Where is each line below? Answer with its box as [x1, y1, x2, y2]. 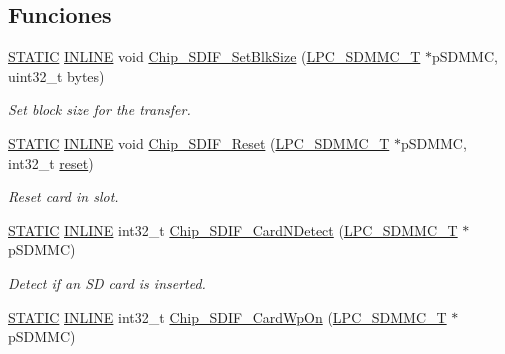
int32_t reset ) [8, 152, 94, 173]
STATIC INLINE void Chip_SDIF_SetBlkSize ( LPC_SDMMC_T [8, 46, 421, 67]
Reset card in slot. [8, 186, 119, 207]
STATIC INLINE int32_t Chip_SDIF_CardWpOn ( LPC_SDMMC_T [8, 306, 447, 327]
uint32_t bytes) [8, 65, 105, 86]
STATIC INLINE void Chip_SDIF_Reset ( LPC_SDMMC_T [8, 132, 390, 153]
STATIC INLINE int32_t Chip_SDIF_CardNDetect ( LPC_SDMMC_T [8, 219, 458, 240]
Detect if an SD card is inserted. [8, 272, 206, 293]
